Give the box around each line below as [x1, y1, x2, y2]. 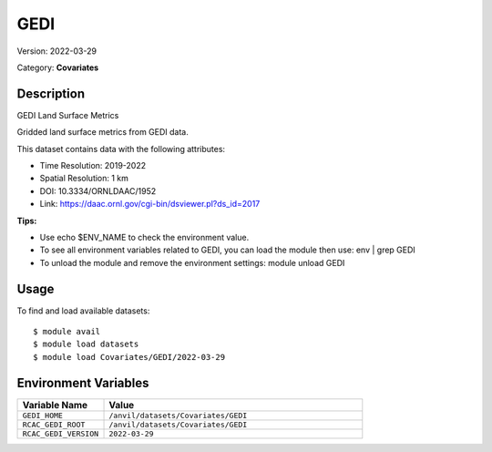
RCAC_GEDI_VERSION [22, 428, 99, 438]
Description [16, 86, 86, 101]
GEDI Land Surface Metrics [16, 109, 119, 120]
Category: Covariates [16, 62, 99, 73]
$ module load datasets [33, 339, 139, 350]
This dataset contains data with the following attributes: [16, 143, 226, 154]
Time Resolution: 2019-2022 [39, 160, 146, 171]
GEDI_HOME [22, 410, 64, 420]
